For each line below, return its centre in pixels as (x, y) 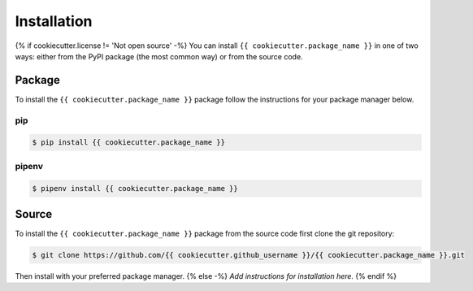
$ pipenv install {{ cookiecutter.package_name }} (135, 188)
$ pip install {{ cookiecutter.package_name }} (128, 143)
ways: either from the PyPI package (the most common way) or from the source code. (159, 56)
